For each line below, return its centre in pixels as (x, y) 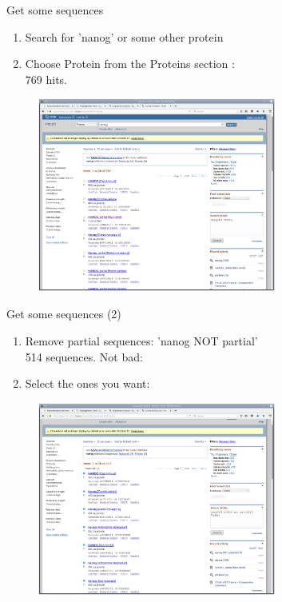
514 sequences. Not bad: (84, 356)
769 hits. (46, 79)
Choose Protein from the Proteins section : (130, 64)
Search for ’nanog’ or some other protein (124, 36)
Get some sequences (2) (64, 314)
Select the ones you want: (87, 383)
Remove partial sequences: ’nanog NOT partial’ (141, 340)
